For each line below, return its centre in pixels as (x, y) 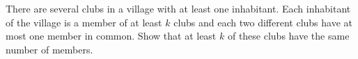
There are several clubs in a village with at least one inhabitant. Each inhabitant (178, 8)
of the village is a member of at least (84, 22)
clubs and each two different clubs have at (263, 22)
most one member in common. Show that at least (111, 36)
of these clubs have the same (288, 36)
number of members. (49, 49)
